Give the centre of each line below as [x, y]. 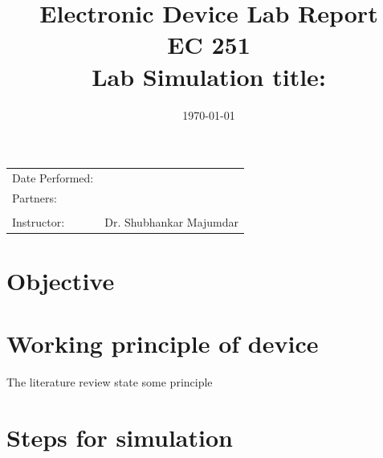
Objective [61, 281]
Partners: [35, 197]
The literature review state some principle [110, 382]
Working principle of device [163, 343]
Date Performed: [53, 177]
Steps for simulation [120, 438]
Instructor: [39, 221]
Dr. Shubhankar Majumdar [172, 221]
